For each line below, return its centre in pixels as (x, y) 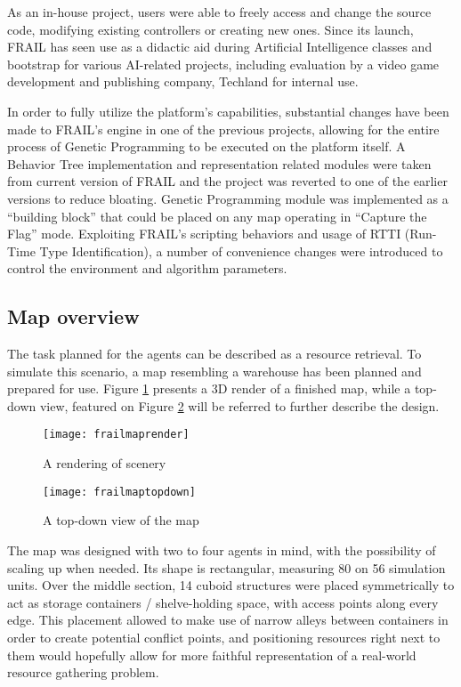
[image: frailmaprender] (116, 435)
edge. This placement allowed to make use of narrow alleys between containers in (228, 620)
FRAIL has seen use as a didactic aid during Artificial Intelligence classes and (220, 47)
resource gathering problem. (83, 672)
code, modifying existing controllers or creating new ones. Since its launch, (210, 29)
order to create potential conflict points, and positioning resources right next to (224, 637)
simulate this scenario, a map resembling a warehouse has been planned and (214, 371)
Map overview (73, 316)
